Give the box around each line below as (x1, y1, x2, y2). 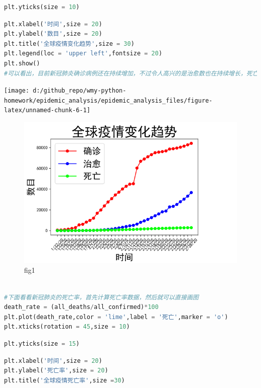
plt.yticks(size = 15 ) (4, 340, 80, 347)
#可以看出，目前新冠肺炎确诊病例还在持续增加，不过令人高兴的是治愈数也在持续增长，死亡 (4, 69, 258, 77)
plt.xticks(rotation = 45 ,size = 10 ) (4, 323, 130, 331)
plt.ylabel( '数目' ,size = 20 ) (4, 30, 102, 38)
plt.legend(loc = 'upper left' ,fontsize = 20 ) (4, 50, 163, 57)
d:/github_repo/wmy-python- (33, 87, 126, 95)
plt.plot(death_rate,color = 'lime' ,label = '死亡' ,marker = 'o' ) (4, 313, 228, 321)
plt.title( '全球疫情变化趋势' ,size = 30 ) (4, 40, 135, 47)
